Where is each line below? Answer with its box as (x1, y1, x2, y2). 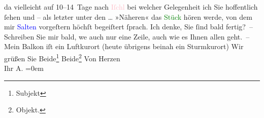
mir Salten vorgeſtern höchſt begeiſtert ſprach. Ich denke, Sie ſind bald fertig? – (4, 21, 253, 32)
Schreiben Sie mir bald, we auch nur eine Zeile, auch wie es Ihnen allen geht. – (4, 31, 250, 42)
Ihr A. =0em (4, 63, 44, 73)
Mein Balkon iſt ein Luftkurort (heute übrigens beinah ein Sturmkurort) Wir (4, 41, 244, 52)
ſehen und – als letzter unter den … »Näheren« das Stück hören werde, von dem (4, 11, 252, 22)
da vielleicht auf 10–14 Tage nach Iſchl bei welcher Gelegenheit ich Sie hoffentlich (4, 2, 258, 12)
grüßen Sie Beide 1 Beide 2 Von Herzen (4, 51, 120, 63)
